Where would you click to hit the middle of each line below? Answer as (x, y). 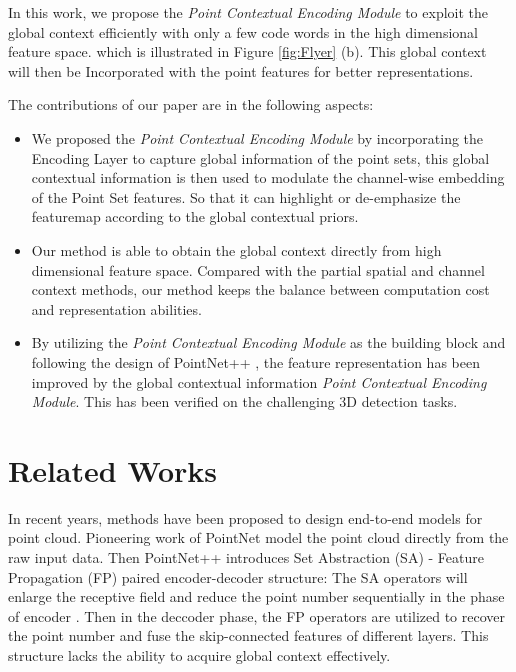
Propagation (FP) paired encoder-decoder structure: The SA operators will (238, 576)
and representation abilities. (116, 308)
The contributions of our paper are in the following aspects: (191, 104)
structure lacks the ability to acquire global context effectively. (199, 654)
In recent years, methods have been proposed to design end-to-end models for (245, 517)
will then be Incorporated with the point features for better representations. (241, 70)
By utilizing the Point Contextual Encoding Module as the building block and (268, 342)
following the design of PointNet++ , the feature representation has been (255, 361)
